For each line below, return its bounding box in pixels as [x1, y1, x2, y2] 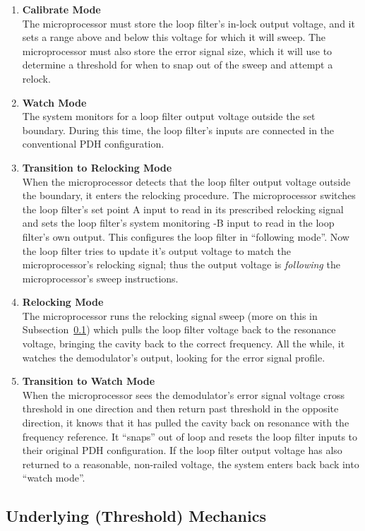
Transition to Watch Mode [22, 374, 155, 388]
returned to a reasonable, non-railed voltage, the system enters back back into [22, 456, 359, 471]
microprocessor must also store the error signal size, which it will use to [22, 43, 333, 58]
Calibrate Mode [22, 2, 101, 16]
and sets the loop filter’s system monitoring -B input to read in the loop [22, 215, 335, 230]
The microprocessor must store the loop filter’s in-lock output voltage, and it [22, 16, 355, 30]
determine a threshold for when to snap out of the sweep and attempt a [22, 57, 333, 72]
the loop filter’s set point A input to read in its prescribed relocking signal [22, 201, 344, 216]
